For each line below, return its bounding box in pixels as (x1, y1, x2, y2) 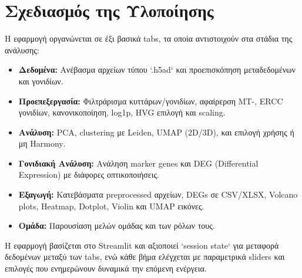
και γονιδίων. (18, 74, 63, 87)
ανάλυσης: (5, 43, 39, 56)
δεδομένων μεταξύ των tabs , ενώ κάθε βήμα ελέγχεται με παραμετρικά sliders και (5, 250, 285, 263)
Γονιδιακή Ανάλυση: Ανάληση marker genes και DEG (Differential (18, 157, 259, 169)
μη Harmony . (18, 137, 66, 150)
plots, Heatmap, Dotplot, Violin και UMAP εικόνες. (18, 199, 204, 212)
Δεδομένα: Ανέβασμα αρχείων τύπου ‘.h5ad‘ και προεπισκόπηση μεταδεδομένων (18, 63, 296, 76)
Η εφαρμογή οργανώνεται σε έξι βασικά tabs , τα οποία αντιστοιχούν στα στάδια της (5, 32, 293, 45)
